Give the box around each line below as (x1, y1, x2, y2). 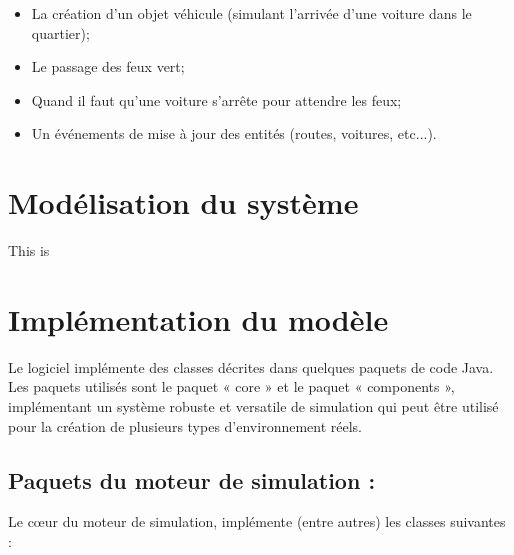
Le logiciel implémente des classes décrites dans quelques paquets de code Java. (8, 356, 494, 377)
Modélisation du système (8, 182, 359, 223)
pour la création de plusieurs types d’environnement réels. (8, 415, 363, 436)
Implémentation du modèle (8, 298, 389, 339)
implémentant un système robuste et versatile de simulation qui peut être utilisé (8, 396, 499, 416)
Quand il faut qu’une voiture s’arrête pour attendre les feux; (31, 89, 402, 110)
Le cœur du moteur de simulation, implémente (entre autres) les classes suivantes (8, 511, 506, 532)
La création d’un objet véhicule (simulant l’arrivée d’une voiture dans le (31, 3, 472, 23)
